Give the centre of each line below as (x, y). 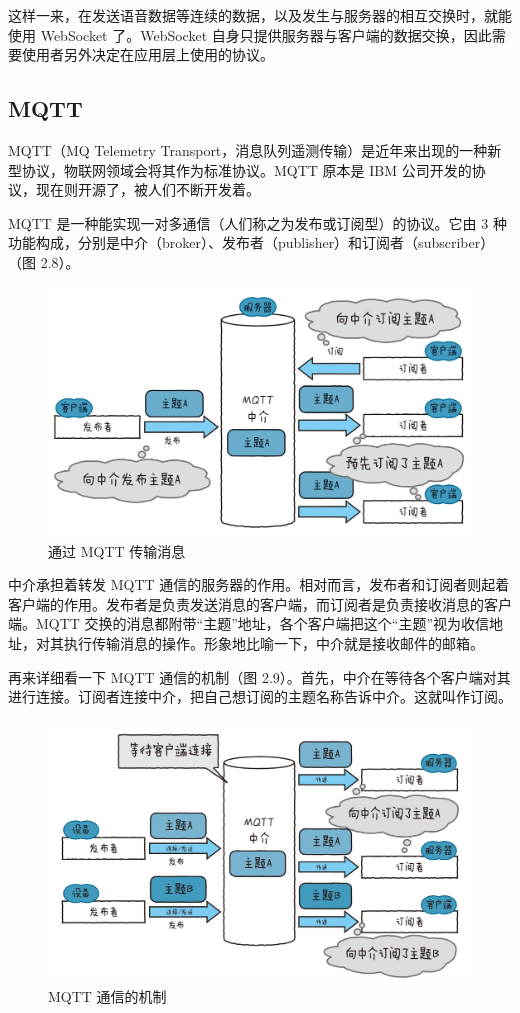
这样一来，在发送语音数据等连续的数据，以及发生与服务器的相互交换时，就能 (260, 15)
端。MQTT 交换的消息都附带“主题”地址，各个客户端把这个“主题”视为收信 (249, 623)
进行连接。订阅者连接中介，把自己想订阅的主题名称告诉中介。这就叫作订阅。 (260, 696)
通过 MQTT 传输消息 (117, 550)
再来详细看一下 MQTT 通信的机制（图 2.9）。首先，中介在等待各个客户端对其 (259, 676)
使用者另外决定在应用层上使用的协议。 (147, 54)
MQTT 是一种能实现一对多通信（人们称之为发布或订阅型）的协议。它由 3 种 (257, 222)
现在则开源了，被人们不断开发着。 (147, 189)
